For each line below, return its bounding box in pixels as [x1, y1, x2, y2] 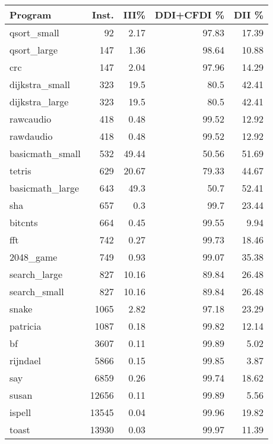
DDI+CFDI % [155, 8, 224, 21]
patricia [9, 319, 42, 333]
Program [9, 8, 52, 21]
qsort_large [9, 43, 58, 57]
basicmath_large [9, 181, 80, 195]
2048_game [9, 250, 58, 264]
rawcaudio [9, 112, 52, 126]
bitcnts [9, 215, 38, 229]
